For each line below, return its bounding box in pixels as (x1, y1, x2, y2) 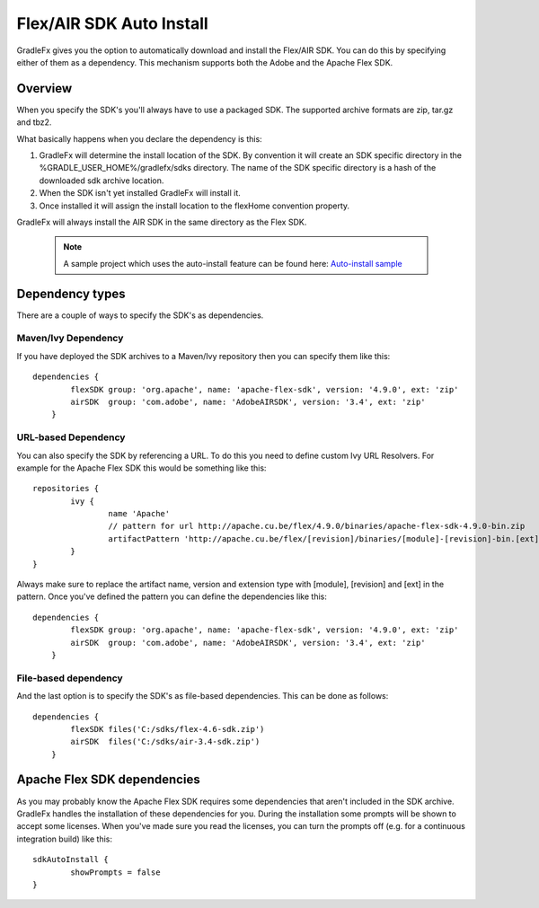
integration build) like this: (16, 833, 112, 844)
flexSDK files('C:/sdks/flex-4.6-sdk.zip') (70, 724, 265, 734)
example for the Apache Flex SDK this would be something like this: (16, 463, 267, 473)
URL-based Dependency (16, 431, 126, 444)
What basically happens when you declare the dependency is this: (16, 133, 262, 144)
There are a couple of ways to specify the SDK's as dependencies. (16, 310, 264, 321)
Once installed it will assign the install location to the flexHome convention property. (39, 200, 350, 211)
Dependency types (16, 286, 126, 301)
